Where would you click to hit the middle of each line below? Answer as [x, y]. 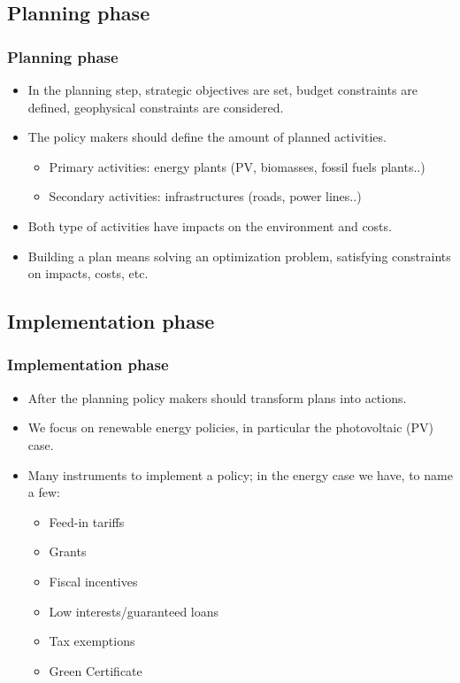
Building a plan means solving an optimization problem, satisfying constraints [239, 256]
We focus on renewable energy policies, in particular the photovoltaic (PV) [231, 427]
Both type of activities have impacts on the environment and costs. [210, 225]
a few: [44, 492]
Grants [68, 551]
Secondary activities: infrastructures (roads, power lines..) [205, 196]
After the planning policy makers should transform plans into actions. [217, 397]
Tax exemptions [92, 641]
